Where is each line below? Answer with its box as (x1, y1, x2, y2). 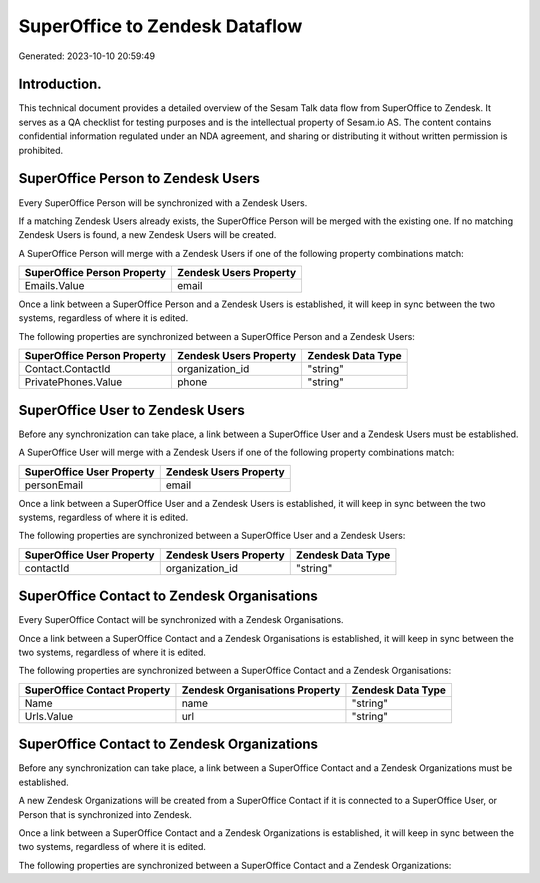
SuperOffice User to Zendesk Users (18, 401, 245, 419)
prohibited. (18, 144, 64, 156)
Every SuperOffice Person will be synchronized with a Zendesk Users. (18, 196, 308, 209)
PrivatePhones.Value (24, 375, 123, 389)
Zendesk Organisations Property (181, 683, 341, 697)
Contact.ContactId (24, 362, 111, 376)
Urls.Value (24, 709, 74, 723)
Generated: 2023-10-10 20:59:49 (18, 50, 155, 62)
